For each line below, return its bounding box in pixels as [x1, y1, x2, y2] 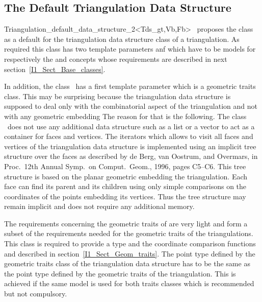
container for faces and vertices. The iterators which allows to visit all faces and [4, 131, 253, 142]
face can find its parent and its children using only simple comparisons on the [4, 181, 247, 192]
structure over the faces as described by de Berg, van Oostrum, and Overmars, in [4, 151, 258, 161]
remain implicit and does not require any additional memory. [4, 201, 195, 212]
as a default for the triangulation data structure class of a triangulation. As [4, 33, 240, 44]
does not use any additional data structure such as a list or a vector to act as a [7, 121, 255, 131]
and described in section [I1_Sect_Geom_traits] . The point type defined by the [4, 248, 255, 259]
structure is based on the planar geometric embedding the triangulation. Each [4, 171, 248, 181]
